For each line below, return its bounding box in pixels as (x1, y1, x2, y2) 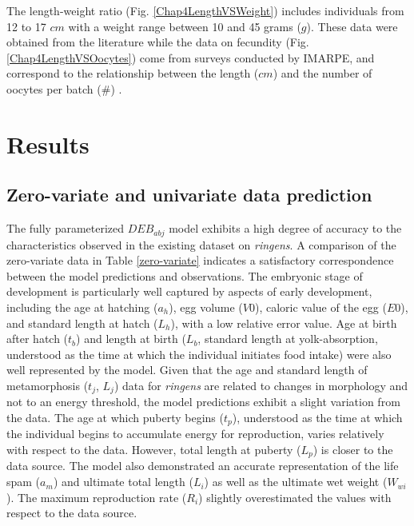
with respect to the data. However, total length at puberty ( (6, 441, 301, 458)
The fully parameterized (6, 220, 125, 237)
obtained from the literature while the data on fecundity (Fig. (6, 34, 309, 50)
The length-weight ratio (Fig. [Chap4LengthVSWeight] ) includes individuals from (6, 2, 404, 18)
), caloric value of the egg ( (254, 298, 387, 315)
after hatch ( (6, 330, 69, 347)
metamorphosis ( (6, 377, 89, 393)
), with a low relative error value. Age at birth (170, 314, 397, 331)
